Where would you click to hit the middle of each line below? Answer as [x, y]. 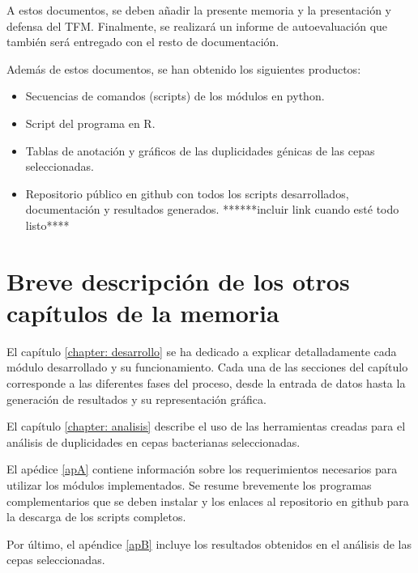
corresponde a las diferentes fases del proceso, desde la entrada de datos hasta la [206, 383]
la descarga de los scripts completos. [96, 517]
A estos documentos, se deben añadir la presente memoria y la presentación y [199, 10]
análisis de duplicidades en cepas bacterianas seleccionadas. [154, 441]
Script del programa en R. [90, 123]
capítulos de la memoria [143, 312]
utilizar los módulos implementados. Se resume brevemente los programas [189, 485]
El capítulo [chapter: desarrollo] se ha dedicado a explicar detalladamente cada [202, 351]
